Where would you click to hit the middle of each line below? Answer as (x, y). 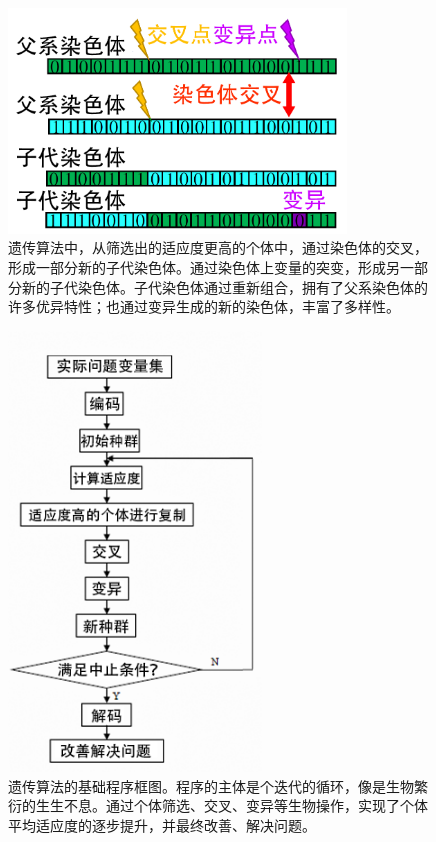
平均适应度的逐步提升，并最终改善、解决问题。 (162, 824)
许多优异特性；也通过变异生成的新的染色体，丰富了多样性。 (204, 306)
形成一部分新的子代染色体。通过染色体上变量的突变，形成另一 (211, 267)
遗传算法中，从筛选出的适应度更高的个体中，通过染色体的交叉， (218, 247)
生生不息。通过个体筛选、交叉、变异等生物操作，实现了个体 (231, 805)
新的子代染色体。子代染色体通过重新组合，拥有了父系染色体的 (224, 286)
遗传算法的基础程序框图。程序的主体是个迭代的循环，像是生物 (211, 785)
